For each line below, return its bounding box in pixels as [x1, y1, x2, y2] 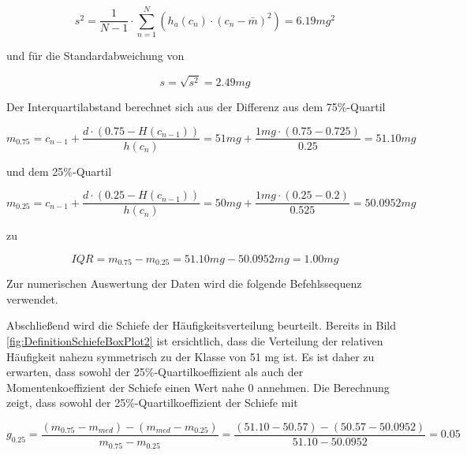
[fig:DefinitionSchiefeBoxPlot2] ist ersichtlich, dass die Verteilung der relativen [6, 333, 383, 349]
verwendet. [6, 290, 58, 307]
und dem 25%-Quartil [6, 162, 112, 179]
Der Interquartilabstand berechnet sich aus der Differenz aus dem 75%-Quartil [6, 98, 386, 114]
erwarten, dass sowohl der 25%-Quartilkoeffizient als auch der [6, 364, 304, 380]
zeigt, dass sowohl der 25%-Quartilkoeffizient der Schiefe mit [6, 394, 298, 411]
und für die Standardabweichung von [6, 47, 185, 64]
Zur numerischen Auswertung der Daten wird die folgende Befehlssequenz [6, 275, 362, 292]
